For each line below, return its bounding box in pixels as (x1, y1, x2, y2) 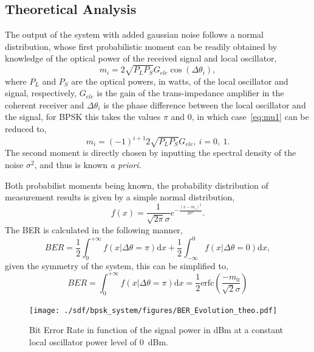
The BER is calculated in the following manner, (5, 223, 183, 236)
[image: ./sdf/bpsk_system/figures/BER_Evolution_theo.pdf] (29, 306, 278, 315)
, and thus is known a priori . (34, 158, 142, 171)
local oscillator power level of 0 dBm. (29, 335, 168, 348)
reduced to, (5, 122, 47, 135)
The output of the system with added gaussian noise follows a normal (5, 28, 264, 41)
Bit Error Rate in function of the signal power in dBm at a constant (29, 323, 283, 336)
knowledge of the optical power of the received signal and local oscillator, (5, 52, 277, 65)
